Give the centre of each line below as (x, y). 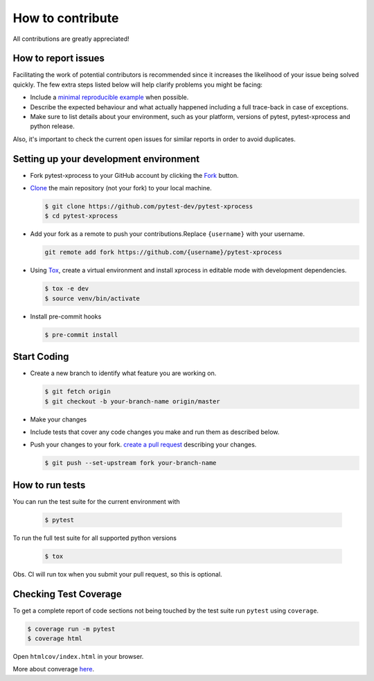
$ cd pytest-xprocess (81, 216)
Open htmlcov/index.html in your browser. (78, 657)
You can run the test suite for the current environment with (96, 501)
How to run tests (49, 485)
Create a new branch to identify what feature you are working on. (123, 373)
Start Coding (41, 357)
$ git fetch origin (78, 392)
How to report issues (59, 58)
